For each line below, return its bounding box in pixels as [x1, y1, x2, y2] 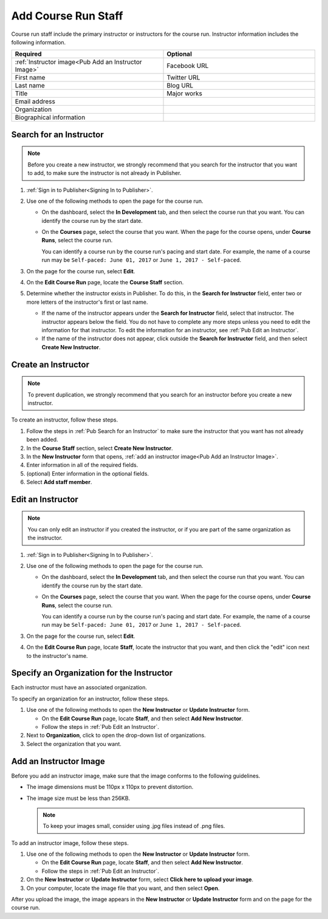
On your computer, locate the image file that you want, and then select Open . [26, 884, 220, 892]
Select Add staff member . [26, 479, 92, 486]
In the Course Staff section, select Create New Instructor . [26, 444, 173, 452]
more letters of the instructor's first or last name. [26, 298, 148, 306]
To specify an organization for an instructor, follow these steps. [11, 695, 169, 702]
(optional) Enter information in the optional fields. [26, 470, 149, 477]
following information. [11, 38, 66, 46]
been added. [26, 436, 58, 443]
